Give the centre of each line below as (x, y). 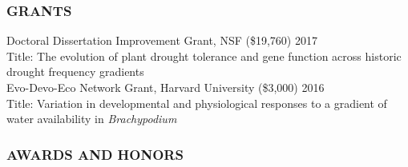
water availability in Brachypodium (92, 119)
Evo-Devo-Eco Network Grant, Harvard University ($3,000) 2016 (166, 87)
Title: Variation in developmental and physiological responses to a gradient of (197, 103)
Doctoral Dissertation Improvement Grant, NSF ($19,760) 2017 (162, 40)
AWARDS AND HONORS (95, 154)
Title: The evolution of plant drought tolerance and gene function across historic (204, 56)
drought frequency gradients (75, 72)
